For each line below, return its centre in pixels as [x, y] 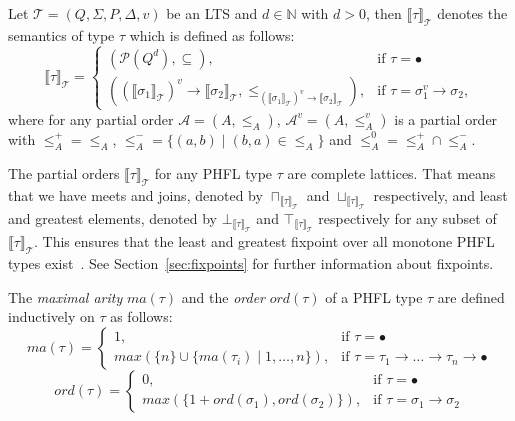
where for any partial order [91, 118]
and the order [223, 296]
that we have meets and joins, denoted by [135, 194]
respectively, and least [440, 194]
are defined [471, 296]
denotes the [472, 13]
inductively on [51, 316]
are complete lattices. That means [391, 172]
